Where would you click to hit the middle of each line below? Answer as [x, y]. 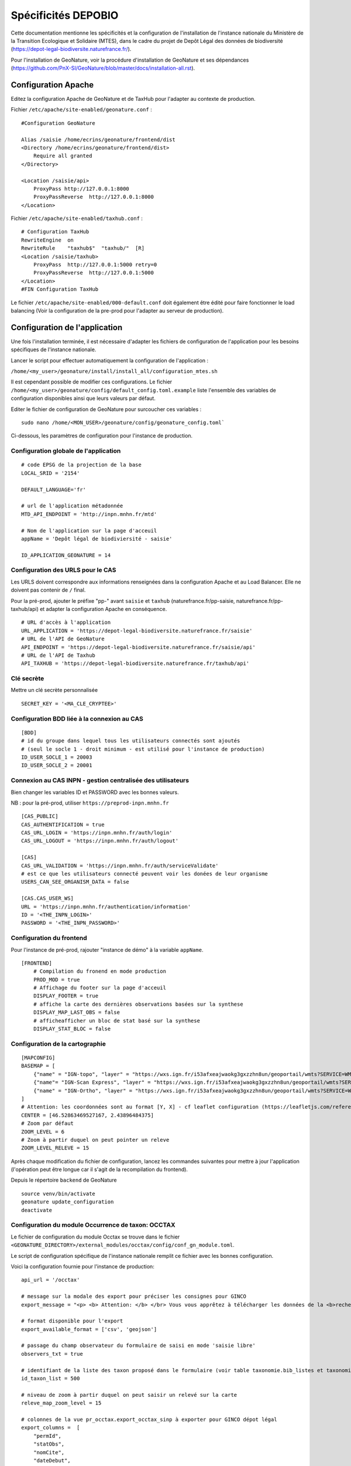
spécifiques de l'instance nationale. [54, 349]
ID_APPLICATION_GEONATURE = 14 [66, 555]
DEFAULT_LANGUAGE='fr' [54, 489]
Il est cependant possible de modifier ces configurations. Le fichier [92, 382]
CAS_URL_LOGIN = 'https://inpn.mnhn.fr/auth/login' [97, 833]
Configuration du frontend [49, 938]
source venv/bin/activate [58, 1194]
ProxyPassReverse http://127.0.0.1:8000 [94, 197]
